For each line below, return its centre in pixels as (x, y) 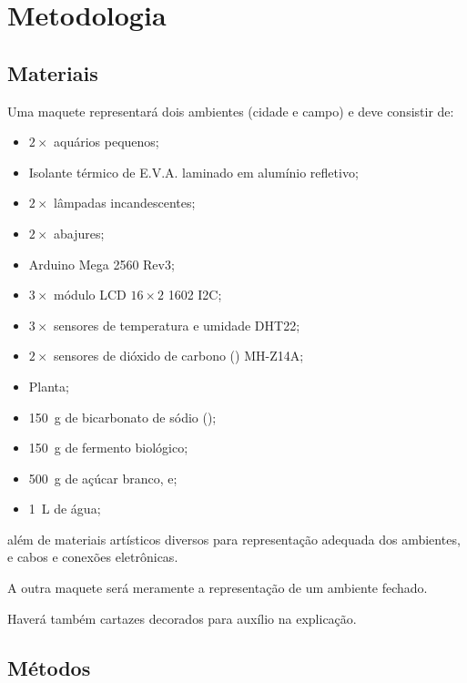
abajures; (79, 233)
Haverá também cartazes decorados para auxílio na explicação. (182, 618)
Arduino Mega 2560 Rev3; (102, 264)
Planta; (49, 386)
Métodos (49, 667)
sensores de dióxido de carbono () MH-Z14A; (179, 356)
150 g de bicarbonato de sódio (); (122, 417)
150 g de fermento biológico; (108, 448)
